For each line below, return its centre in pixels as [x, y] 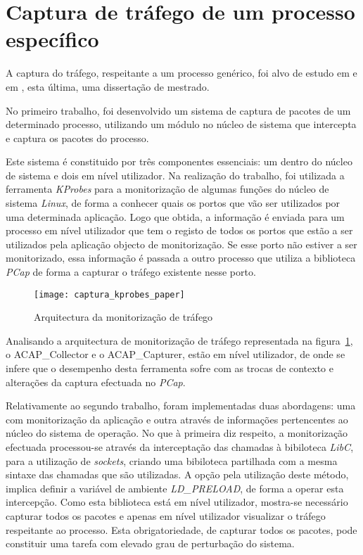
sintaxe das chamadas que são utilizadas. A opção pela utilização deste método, [177, 474]
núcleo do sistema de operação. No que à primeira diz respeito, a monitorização [177, 433]
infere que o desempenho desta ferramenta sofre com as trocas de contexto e [170, 368]
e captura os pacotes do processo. [77, 138]
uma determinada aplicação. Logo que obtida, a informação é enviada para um [175, 216]
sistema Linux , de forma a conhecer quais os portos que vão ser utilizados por [173, 203]
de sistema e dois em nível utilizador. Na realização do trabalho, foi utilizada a [175, 175]
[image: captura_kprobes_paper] [109, 294]
